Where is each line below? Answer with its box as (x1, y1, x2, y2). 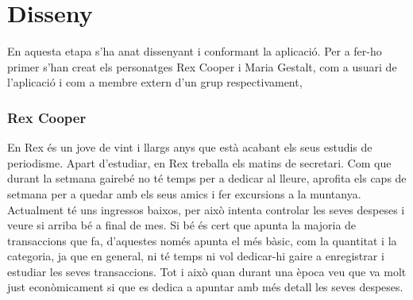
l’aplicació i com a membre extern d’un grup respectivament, (7, 74, 303, 90)
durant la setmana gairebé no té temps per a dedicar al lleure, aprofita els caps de (7, 170, 407, 187)
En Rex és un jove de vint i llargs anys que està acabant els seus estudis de (7, 139, 372, 156)
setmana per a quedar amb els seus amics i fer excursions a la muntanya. (7, 185, 361, 202)
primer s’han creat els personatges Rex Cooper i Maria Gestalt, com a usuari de (7, 58, 397, 75)
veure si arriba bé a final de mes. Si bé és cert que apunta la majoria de (7, 217, 357, 233)
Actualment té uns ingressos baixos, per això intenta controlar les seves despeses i (7, 201, 405, 217)
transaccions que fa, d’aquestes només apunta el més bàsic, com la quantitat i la (7, 232, 397, 248)
